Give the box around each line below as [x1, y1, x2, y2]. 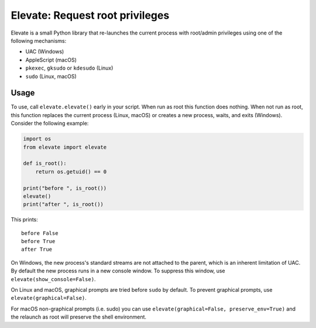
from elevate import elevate [23, 143, 107, 151]
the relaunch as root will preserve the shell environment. [11, 313, 146, 320]
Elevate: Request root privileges [11, 9, 170, 22]
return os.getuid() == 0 [35, 168, 107, 175]
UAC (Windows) [25, 48, 64, 55]
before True [21, 238, 56, 245]
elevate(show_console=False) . [11, 275, 96, 282]
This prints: [11, 216, 38, 223]
